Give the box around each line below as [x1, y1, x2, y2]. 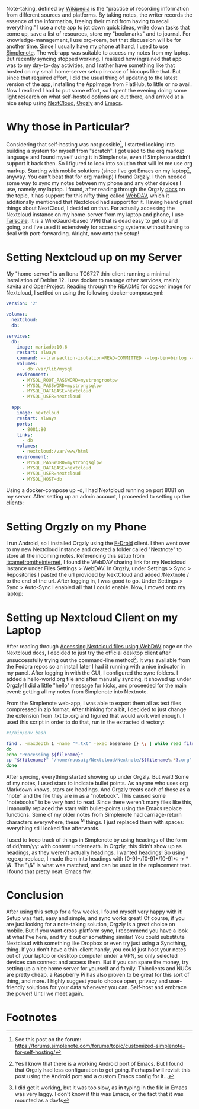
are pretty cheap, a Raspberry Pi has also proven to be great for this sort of [6, 971, 190, 978]
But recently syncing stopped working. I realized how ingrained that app [6, 56, 182, 62]
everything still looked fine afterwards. [6, 824, 100, 832]
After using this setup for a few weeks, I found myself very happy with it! [6, 908, 183, 915]
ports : [17, 421, 33, 427]
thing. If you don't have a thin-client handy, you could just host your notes [6, 945, 187, 953]
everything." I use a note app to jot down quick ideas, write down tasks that [6, 24, 190, 31]
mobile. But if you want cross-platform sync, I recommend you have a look [6, 927, 188, 934]
